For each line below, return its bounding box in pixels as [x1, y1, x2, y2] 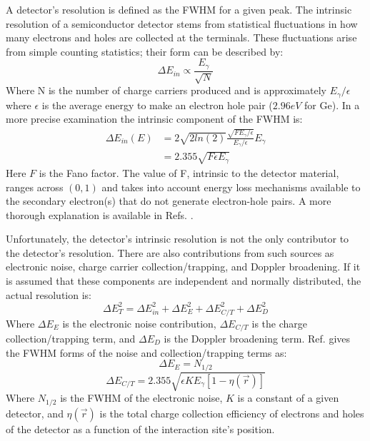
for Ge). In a [304, 97, 360, 112]
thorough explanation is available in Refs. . [6, 207, 194, 222]
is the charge [251, 315, 308, 330]
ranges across [6, 179, 64, 194]
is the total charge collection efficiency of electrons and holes [99, 405, 364, 420]
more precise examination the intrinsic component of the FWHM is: [6, 111, 303, 126]
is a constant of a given [237, 390, 339, 405]
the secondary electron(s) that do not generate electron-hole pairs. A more [6, 193, 331, 208]
